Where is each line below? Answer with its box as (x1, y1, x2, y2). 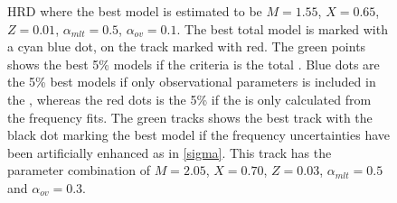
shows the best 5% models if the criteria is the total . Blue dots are (7, 54, 380, 73)
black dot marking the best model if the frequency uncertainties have (7, 125, 390, 144)
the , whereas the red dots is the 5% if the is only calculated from (7, 89, 372, 108)
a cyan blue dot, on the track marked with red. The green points (7, 37, 366, 56)
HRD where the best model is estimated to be (7, 2, 262, 20)
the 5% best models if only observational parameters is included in (7, 72, 376, 91)
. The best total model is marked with (176, 19, 388, 38)
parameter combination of (7, 161, 150, 180)
